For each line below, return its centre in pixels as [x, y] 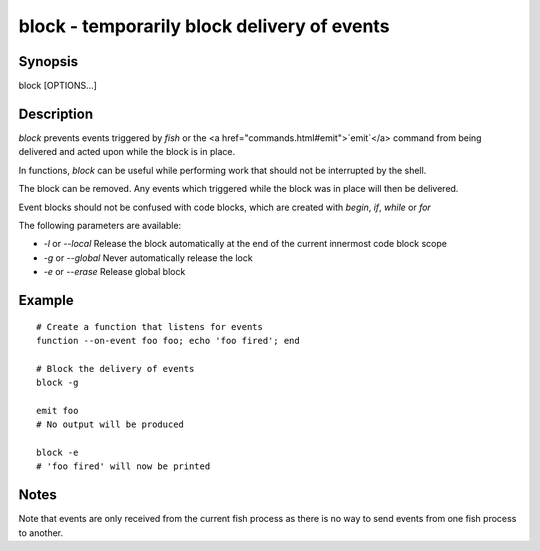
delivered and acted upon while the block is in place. [126, 152]
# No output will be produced [110, 424]
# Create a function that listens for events [150, 326]
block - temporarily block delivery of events [204, 26]
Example [46, 300]
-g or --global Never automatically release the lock [148, 257]
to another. [41, 532]
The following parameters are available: [100, 225]
